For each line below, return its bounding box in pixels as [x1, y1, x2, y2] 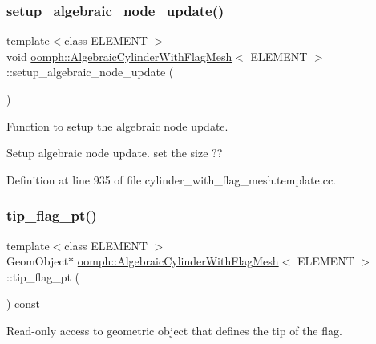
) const [6, 295, 41, 312]
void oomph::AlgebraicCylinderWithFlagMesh [6, 47, 232, 64]
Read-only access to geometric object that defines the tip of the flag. [6, 322, 342, 338]
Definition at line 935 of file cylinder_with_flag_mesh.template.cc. [6, 171, 336, 188]
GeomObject [6, 253, 69, 269]
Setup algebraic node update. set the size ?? [6, 144, 223, 161]
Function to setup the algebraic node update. [6, 117, 228, 134]
